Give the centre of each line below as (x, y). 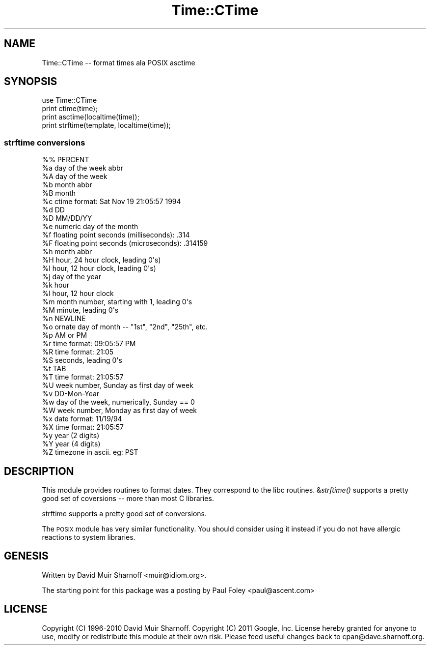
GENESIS (26, 556)
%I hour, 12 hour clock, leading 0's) (99, 268)
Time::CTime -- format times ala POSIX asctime (119, 62)
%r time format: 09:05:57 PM (89, 344)
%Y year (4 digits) (71, 444)
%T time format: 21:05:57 (83, 377)
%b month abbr (67, 185)
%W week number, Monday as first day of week (119, 411)
